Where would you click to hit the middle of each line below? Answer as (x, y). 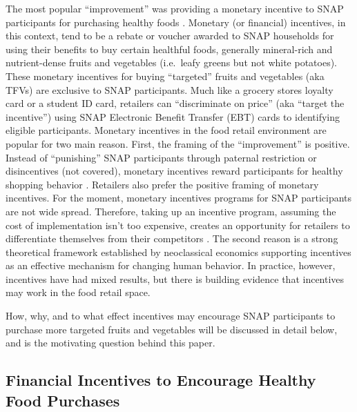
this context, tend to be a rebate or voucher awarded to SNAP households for (170, 36)
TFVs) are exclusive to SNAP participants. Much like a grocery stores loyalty (170, 89)
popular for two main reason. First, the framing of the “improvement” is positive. (178, 143)
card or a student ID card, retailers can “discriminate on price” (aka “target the (175, 103)
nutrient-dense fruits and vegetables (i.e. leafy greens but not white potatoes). (172, 62)
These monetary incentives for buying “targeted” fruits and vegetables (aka (165, 76)
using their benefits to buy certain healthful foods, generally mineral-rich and (169, 49)
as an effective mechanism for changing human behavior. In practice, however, (171, 265)
